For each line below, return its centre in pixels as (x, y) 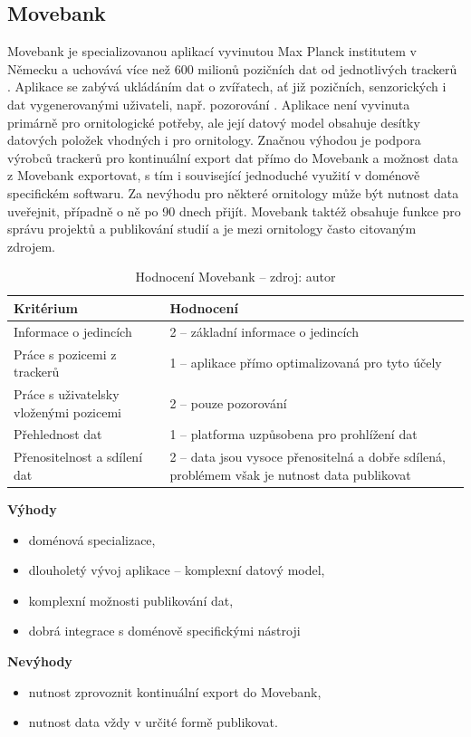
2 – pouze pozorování (228, 402)
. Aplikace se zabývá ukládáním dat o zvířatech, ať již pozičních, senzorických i (227, 86)
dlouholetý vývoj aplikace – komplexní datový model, (177, 570)
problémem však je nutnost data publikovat (290, 474)
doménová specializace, (92, 539)
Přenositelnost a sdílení (78, 457)
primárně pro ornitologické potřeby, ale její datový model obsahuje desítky (214, 122)
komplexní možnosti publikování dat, (131, 600)
